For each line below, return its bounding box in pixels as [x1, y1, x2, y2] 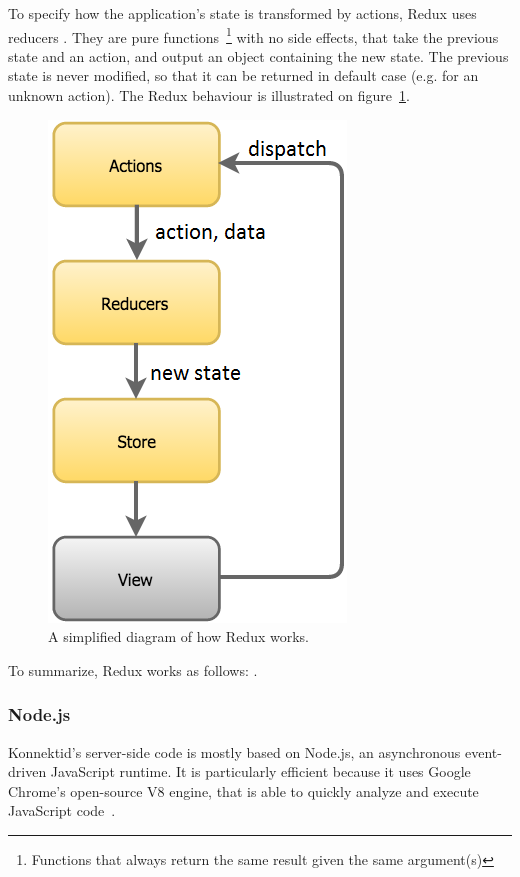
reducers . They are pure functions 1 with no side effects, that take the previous [8, 23, 499, 47]
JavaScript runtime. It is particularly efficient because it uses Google [50, 761, 471, 782]
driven [8, 761, 47, 782]
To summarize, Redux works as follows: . [8, 659, 258, 680]
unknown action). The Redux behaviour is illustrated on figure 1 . [8, 85, 410, 106]
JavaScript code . [8, 800, 116, 821]
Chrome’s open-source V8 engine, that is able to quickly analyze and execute [8, 780, 479, 801]
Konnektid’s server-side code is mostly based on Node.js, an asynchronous [8, 741, 461, 762]
